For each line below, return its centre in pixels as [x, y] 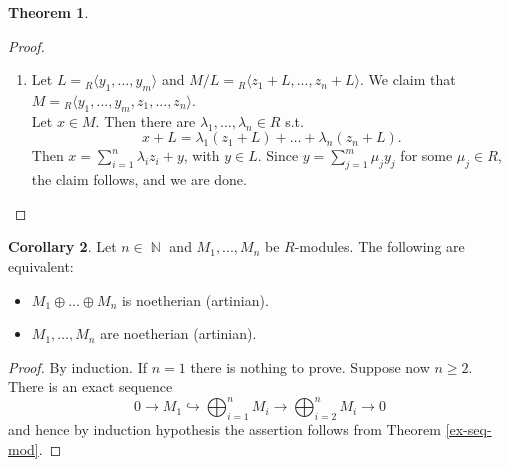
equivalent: [41, 265]
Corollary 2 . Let [62, 246]
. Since [278, 155]
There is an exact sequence [90, 386]
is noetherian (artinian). [195, 299]
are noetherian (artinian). [178, 333]
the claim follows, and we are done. [139, 179]
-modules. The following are [379, 246]
